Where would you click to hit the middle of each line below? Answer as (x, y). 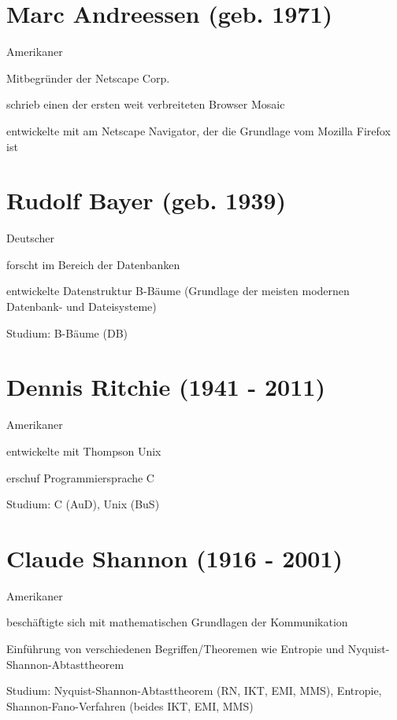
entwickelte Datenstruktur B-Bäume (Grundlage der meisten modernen (178, 291)
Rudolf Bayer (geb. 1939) (146, 200)
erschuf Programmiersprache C (80, 477)
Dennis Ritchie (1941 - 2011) (166, 387)
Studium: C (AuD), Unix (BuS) (83, 504)
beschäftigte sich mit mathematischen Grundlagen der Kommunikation (177, 622)
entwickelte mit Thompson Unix (84, 450)
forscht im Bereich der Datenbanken (93, 264)
